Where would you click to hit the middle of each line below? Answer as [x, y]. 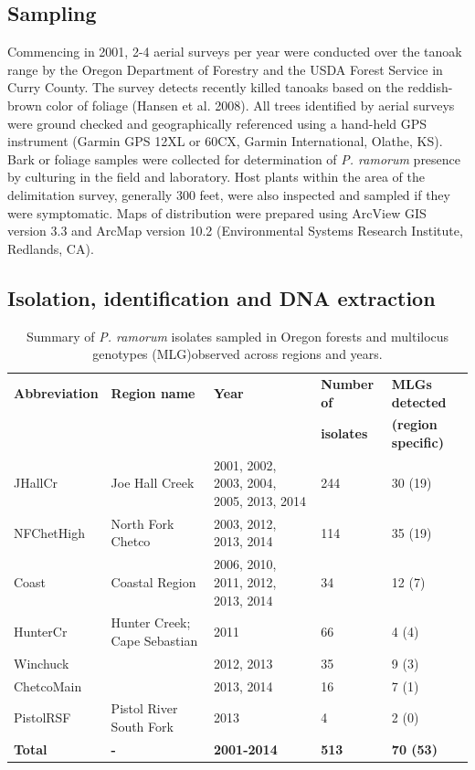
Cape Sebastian [154, 640]
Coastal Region [153, 581]
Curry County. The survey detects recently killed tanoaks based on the [206, 87]
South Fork [142, 727]
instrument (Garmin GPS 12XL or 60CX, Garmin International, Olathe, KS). [225, 141]
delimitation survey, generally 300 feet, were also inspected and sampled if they [229, 194]
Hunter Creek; [151, 622]
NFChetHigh [49, 532]
